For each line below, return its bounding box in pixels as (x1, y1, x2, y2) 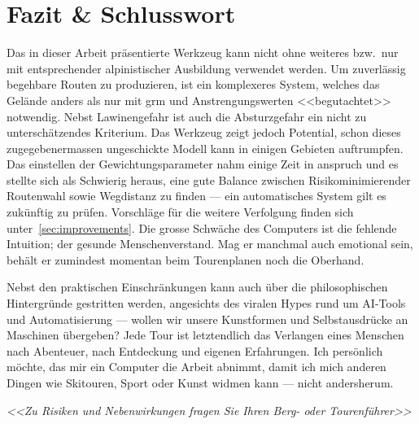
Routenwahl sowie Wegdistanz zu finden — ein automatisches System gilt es (7, 187, 386, 204)
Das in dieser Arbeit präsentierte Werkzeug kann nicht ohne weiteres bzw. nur (7, 44, 399, 61)
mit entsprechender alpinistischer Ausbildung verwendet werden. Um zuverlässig (7, 59, 406, 76)
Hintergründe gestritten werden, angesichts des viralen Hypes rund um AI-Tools (7, 295, 406, 312)
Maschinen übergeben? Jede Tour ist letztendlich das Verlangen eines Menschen (7, 326, 404, 343)
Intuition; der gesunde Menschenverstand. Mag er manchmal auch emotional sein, (7, 235, 413, 252)
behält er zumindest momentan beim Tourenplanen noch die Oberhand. (7, 251, 364, 268)
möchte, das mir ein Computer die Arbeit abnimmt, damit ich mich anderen (7, 358, 386, 375)
